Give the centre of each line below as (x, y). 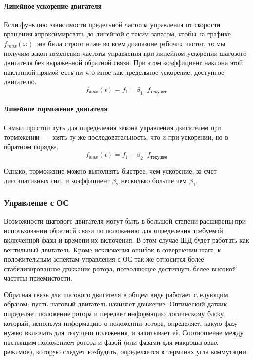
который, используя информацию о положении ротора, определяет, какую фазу (121, 323)
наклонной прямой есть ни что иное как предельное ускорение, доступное (114, 72)
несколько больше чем (154, 180)
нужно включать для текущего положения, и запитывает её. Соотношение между (124, 333)
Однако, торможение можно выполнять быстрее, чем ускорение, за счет (110, 171)
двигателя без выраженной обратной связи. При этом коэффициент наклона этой (124, 63)
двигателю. (20, 81)
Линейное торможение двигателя (56, 109)
